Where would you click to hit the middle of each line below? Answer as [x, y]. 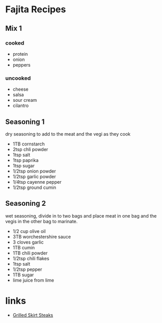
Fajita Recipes [36, 9]
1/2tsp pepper [27, 269]
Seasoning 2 [26, 203]
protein [20, 54]
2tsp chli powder [30, 149]
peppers [21, 64]
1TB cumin [24, 247]
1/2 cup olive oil [29, 231]
